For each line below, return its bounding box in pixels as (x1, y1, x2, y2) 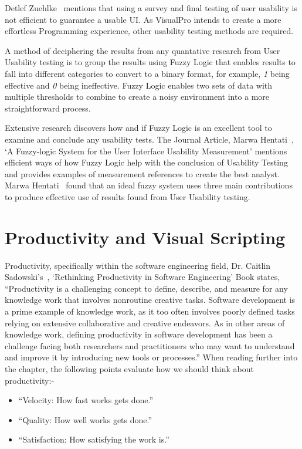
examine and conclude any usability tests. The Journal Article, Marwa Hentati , (5, 133, 294, 145)
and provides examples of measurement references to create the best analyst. (5, 167, 280, 180)
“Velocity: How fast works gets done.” (18, 394, 154, 406)
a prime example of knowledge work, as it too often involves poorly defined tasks (5, 305, 295, 317)
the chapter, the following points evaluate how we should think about (5, 362, 254, 374)
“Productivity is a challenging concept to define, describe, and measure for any (5, 282, 288, 294)
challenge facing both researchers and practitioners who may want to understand (5, 339, 295, 352)
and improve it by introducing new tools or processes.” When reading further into (5, 351, 298, 363)
